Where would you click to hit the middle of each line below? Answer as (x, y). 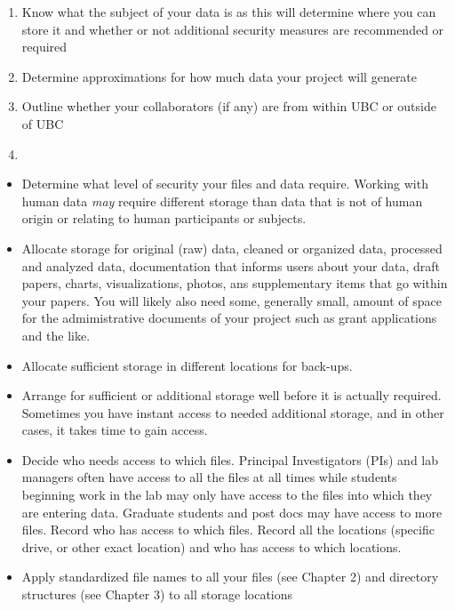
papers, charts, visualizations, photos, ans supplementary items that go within (235, 283)
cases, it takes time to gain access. (115, 430)
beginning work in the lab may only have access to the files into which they (227, 495)
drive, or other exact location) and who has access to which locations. (212, 546)
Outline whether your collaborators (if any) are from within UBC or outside (229, 106)
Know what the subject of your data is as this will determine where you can (229, 12)
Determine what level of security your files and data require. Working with (225, 184)
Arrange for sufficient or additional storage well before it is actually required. (231, 395)
